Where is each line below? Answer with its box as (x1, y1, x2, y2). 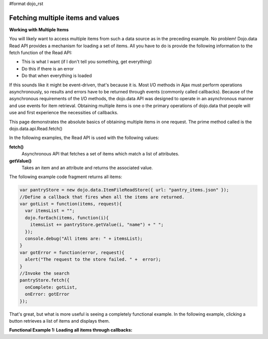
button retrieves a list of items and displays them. (9, 318, 110, 324)
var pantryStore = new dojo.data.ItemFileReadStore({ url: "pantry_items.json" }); (19, 187, 229, 193)
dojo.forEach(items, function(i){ (25, 215, 109, 220)
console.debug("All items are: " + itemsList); (25, 236, 143, 242)
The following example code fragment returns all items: (9, 174, 123, 180)
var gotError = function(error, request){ (19, 250, 125, 255)
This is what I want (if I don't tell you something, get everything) (21, 59, 152, 65)
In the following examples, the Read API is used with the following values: (9, 135, 159, 141)
